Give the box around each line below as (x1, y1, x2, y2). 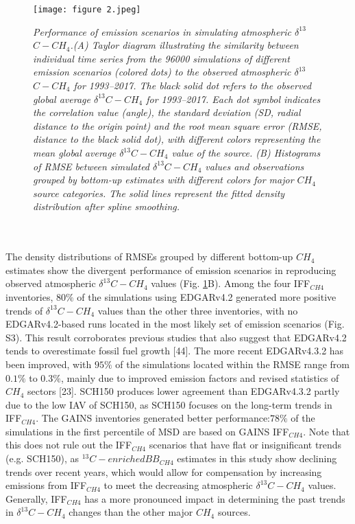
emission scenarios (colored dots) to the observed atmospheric (33, 65, 291, 79)
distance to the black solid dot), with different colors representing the (33, 132, 321, 146)
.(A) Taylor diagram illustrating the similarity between (70, 38, 299, 52)
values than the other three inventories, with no (97, 303, 298, 317)
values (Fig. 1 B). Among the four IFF (151, 276, 310, 291)
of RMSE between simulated (33, 159, 150, 173)
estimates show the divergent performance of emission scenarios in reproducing (5, 262, 336, 277)
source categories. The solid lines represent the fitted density (33, 185, 285, 200)
